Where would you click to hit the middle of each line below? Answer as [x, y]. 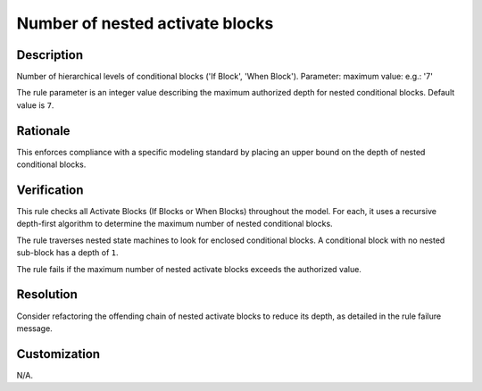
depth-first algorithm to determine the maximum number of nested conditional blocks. [175, 224]
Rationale [43, 131]
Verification [50, 190]
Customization [58, 354]
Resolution [47, 295]
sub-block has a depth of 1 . [68, 253]
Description [50, 55]
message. [34, 328]
